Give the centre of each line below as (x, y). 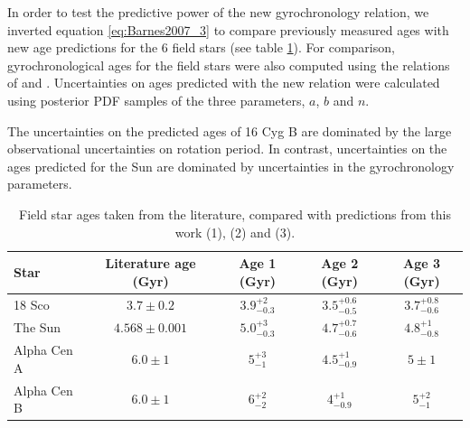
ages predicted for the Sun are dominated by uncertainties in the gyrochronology (231, 166)
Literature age (150, 263)
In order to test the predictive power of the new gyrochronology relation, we (218, 12)
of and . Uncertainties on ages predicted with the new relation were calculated (224, 83)
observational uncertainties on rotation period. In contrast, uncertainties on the (227, 149)
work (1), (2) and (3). (235, 232)
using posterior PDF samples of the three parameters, (156, 100)
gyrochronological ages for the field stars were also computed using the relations (229, 65)
